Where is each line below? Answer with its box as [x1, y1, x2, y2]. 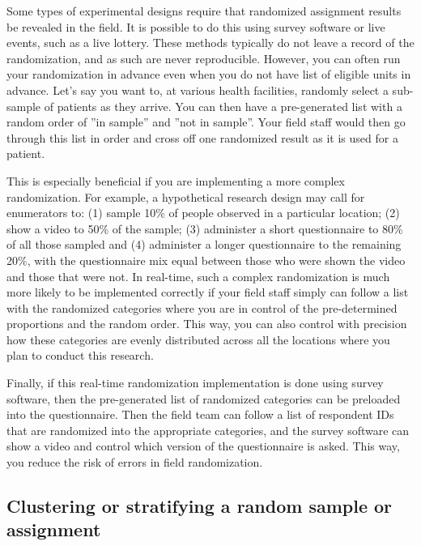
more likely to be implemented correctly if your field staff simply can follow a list [6, 284, 409, 301]
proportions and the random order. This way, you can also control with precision [6, 315, 407, 332]
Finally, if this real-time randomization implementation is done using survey [6, 374, 384, 391]
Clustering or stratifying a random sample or [6, 493, 393, 518]
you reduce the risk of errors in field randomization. [6, 454, 263, 471]
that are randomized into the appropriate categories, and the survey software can [6, 421, 410, 438]
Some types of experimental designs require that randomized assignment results [6, 2, 402, 19]
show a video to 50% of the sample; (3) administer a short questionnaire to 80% [6, 220, 403, 237]
